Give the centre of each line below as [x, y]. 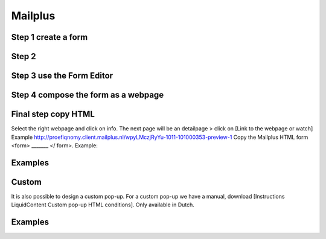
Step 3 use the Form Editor [62, 76]
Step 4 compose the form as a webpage [88, 95]
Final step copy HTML [53, 114]
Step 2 [24, 56]
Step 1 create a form [50, 37]
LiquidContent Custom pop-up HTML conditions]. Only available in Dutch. [103, 205]
